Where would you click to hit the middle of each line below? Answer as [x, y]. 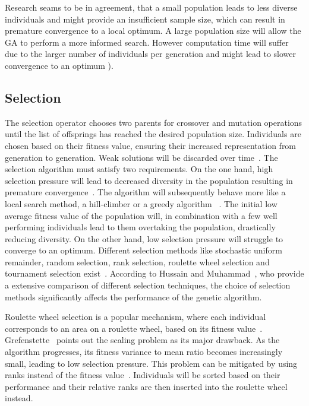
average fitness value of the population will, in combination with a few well [141, 215]
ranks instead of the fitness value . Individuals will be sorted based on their [143, 375]
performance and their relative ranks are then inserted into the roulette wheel [146, 386]
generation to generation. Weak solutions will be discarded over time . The [141, 157]
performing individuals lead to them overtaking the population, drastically [140, 227]
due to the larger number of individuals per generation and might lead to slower [151, 54]
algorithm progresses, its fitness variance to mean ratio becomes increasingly [144, 352]
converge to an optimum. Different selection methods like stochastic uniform [144, 250]
